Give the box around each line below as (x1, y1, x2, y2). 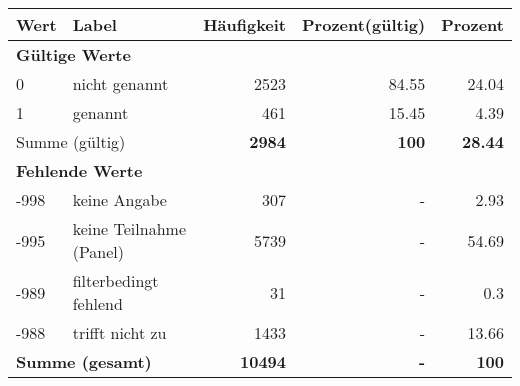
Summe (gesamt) (16, 350, 152, 373)
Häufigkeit (203, 13, 287, 36)
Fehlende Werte (16, 159, 143, 182)
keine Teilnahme (72, 217, 186, 240)
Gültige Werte (16, 43, 131, 66)
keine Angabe (72, 188, 167, 211)
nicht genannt (72, 72, 169, 95)
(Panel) (72, 240, 125, 263)
